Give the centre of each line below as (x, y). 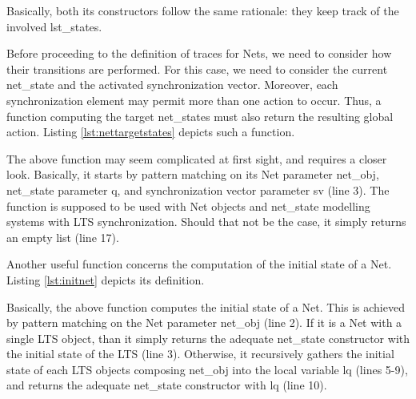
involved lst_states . (54, 26)
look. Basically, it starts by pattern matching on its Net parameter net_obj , (193, 174)
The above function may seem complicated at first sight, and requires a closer (197, 158)
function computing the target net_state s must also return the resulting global (200, 116)
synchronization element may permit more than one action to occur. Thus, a (194, 100)
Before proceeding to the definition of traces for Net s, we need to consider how (199, 53)
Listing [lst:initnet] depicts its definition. (106, 279)
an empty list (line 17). (63, 237)
